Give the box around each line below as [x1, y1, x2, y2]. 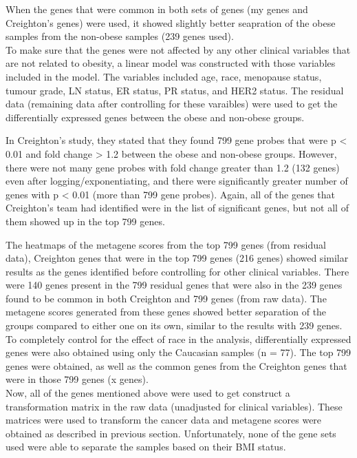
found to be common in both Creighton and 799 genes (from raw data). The [6, 291, 327, 305]
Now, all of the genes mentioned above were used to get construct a [6, 386, 290, 400]
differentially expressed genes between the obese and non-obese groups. [6, 110, 305, 124]
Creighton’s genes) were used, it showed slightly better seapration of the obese [6, 15, 336, 30]
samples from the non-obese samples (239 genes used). [6, 29, 234, 43]
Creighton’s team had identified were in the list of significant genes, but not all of [6, 200, 349, 215]
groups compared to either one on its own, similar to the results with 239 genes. [6, 318, 343, 333]
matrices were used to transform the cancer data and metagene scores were [6, 413, 322, 427]
